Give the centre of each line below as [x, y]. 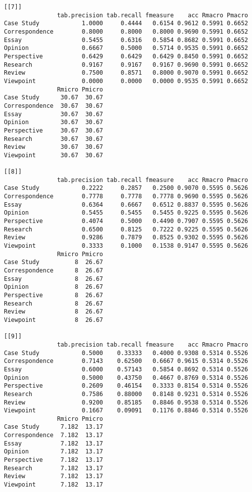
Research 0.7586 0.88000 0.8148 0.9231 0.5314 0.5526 [126, 394]
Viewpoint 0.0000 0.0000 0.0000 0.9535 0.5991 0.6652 [126, 81]
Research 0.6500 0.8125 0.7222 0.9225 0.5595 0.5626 [126, 229]
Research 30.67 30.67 [54, 139]
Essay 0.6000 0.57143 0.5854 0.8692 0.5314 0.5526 [126, 369]
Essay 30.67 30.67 [54, 114]
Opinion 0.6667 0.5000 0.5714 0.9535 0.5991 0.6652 [126, 48]
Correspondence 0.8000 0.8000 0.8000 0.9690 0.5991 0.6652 [126, 31]
